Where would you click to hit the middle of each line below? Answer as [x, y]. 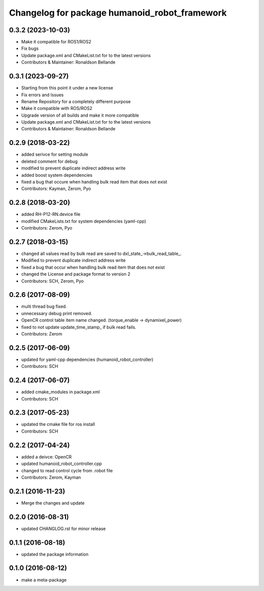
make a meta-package [44, 580]
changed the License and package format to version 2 [76, 274]
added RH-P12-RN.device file [51, 214]
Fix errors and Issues [42, 95]
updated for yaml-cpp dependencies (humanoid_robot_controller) [87, 359]
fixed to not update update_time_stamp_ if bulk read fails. [79, 327]
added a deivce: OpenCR [46, 457]
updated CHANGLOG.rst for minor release [64, 528]
